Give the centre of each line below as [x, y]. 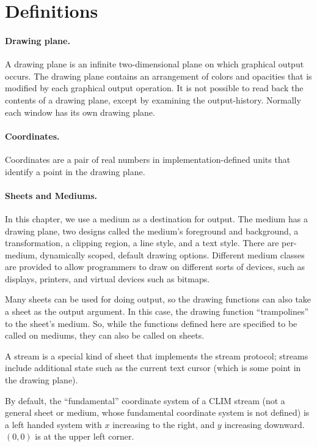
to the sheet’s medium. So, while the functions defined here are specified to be [151, 323]
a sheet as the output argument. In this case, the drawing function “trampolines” [157, 311]
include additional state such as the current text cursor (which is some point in [153, 368]
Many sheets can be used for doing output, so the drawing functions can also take [158, 299]
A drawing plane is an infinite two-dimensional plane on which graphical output [155, 64]
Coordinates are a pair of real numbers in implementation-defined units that [148, 159]
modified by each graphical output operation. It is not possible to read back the [154, 88]
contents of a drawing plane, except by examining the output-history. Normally [153, 100]
